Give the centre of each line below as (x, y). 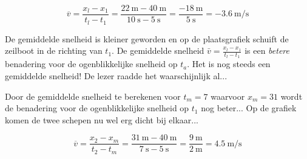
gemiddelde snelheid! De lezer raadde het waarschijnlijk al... (116, 75)
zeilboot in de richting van (54, 50)
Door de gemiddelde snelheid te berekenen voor (93, 96)
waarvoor (228, 96)
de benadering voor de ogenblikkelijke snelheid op (97, 108)
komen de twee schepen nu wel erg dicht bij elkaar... (102, 119)
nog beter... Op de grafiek (249, 108)
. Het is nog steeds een (229, 64)
